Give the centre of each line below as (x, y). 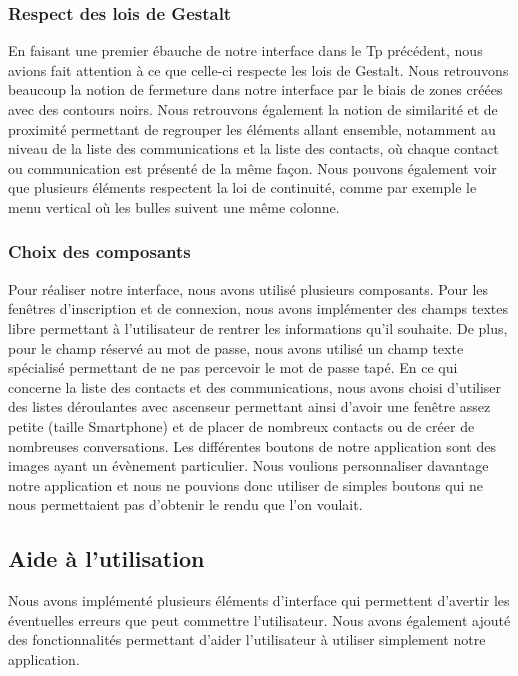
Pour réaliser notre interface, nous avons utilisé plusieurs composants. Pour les (248, 288)
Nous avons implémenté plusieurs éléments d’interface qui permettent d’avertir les (259, 600)
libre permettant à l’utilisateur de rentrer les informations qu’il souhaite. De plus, (258, 327)
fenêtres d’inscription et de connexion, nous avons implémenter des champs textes (258, 308)
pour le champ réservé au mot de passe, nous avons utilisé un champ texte (236, 347)
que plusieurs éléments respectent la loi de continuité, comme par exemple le (242, 187)
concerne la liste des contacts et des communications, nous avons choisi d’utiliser (255, 386)
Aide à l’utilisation (106, 558)
